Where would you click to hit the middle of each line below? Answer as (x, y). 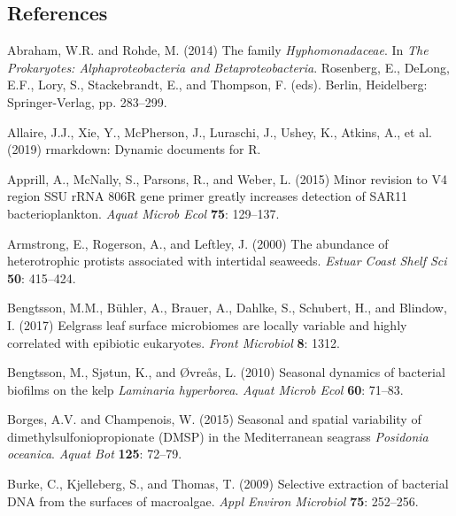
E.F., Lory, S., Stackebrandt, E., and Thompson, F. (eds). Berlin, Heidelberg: (217, 85)
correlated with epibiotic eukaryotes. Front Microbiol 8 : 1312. (174, 342)
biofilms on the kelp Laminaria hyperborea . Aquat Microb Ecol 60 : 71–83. (205, 389)
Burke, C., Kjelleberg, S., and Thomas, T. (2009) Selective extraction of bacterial (228, 484)
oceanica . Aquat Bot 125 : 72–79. (95, 454)
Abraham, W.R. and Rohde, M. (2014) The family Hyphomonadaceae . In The (218, 50)
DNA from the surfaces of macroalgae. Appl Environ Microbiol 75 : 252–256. (213, 501)
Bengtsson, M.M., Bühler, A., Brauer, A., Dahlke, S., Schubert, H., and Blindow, (227, 308)
